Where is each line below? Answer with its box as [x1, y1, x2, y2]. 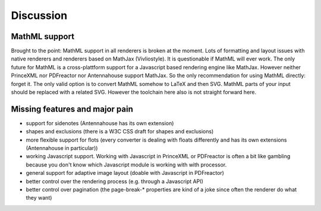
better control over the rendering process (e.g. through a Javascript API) [26, 178, 203, 185]
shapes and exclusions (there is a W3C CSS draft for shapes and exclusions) [26, 128, 214, 135]
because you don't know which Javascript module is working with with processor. [26, 161, 227, 168]
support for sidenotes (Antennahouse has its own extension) [26, 119, 174, 127]
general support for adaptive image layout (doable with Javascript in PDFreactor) [26, 170, 224, 177]
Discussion [11, 9, 68, 22]
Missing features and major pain [11, 104, 133, 114]
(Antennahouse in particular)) [26, 145, 98, 152]
